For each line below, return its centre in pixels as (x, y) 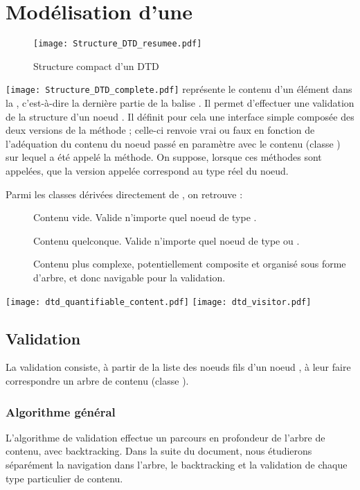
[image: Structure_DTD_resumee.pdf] (118, 44)
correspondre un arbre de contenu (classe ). (97, 381)
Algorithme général (61, 411)
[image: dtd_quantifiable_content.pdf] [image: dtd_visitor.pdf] (159, 302)
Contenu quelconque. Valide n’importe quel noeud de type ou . (166, 240)
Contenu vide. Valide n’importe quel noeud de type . (145, 217)
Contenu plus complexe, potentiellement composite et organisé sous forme (190, 264)
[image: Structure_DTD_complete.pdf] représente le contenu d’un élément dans (179, 89)
